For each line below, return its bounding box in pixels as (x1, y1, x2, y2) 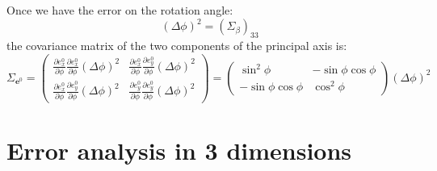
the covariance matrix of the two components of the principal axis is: (6, 36, 347, 53)
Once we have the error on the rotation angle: (6, 2, 233, 18)
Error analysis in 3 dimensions (6, 133, 352, 166)
